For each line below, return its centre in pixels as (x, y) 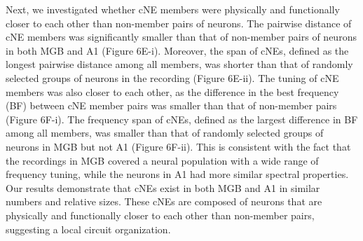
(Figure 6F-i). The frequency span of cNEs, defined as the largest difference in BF (182, 119)
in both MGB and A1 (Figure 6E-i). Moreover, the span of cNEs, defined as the (177, 50)
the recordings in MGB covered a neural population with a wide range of (162, 160)
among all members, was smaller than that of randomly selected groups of (165, 133)
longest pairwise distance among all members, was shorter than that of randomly (179, 64)
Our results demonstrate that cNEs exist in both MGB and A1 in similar (163, 187)
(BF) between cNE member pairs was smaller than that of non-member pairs (171, 105)
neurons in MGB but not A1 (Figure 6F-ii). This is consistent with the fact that (178, 146)
